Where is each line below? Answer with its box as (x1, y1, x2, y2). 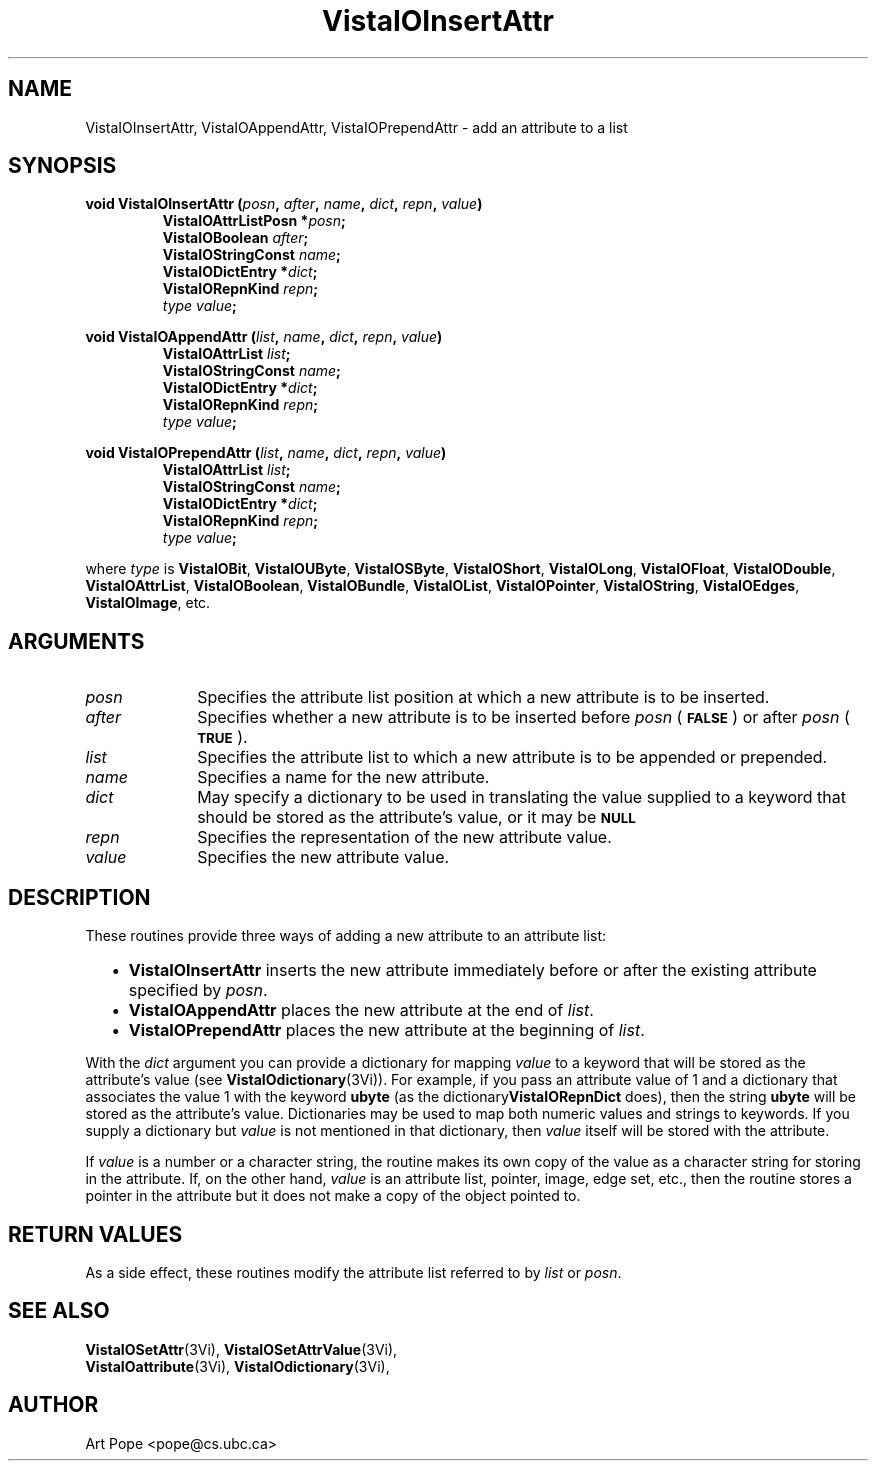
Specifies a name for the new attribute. (197, 767, 490, 788)
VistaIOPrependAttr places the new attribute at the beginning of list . (128, 1020, 645, 1041)
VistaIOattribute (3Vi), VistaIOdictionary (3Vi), (85, 1357, 390, 1375)
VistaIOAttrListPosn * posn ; (162, 212, 346, 230)
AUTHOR (8, 1392, 99, 1418)
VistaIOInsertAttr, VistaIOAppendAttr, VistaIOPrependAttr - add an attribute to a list (85, 118, 628, 136)
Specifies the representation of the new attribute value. (197, 827, 612, 848)
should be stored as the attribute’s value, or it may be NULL (197, 807, 636, 828)
